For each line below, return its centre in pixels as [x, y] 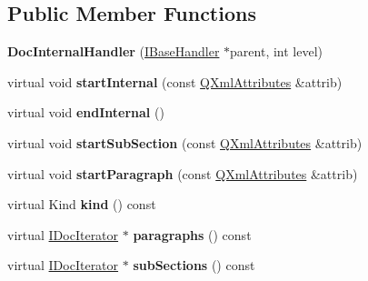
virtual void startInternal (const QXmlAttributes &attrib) [175, 81]
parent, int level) [277, 51]
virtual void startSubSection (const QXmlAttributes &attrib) [185, 142]
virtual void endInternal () [86, 112]
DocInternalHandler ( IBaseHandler [114, 51]
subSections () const [194, 265]
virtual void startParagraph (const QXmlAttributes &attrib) [183, 173]
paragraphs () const [192, 234]
